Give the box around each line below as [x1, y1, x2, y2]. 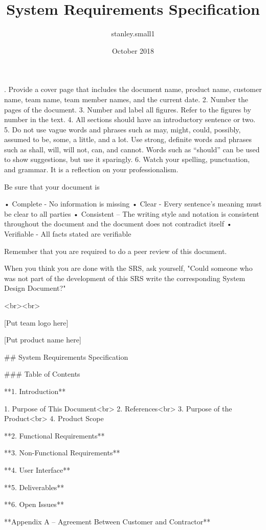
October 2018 [112, 45, 154, 56]
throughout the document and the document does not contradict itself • [4, 218, 232, 229]
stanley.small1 [111, 28, 155, 39]
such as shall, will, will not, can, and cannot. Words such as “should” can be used [4, 144, 260, 154]
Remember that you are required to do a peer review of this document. [4, 245, 227, 256]
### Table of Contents [4, 368, 80, 379]
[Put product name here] [4, 334, 81, 345]
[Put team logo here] [4, 317, 69, 328]
